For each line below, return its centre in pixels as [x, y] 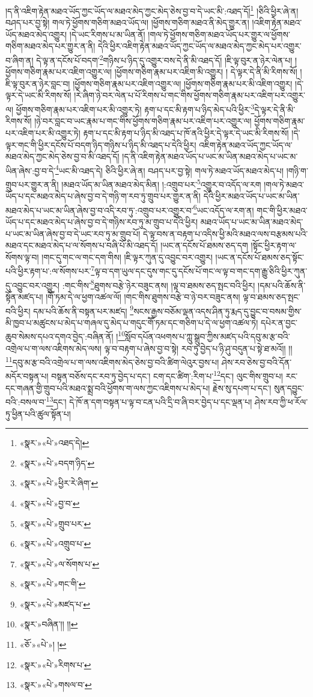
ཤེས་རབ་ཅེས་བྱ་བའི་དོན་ [257, 362]
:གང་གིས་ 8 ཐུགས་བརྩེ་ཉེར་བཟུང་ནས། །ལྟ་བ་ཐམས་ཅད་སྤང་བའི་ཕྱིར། [159, 284]
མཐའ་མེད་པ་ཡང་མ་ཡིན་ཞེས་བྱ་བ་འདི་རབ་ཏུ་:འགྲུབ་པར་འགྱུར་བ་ [99, 210]
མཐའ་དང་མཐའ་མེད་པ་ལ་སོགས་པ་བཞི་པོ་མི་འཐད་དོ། [82, 245]
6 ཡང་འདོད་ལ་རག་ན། [223, 209]
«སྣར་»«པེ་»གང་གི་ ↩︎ [53, 584]
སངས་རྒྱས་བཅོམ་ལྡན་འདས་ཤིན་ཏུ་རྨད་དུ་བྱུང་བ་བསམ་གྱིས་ [217, 311]
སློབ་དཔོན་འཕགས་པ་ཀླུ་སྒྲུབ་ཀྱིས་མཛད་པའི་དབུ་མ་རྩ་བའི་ [207, 336]
